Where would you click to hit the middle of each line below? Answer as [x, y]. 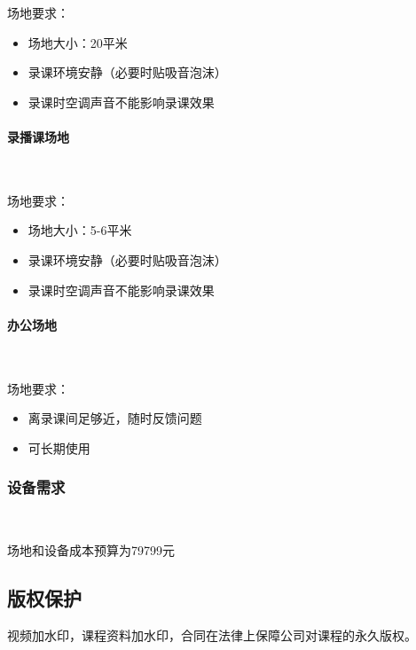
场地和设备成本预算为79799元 [91, 550]
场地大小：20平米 [78, 42]
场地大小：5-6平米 [80, 230]
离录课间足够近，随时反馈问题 [115, 418]
